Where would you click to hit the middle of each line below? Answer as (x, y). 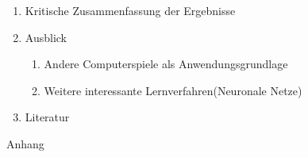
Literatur (47, 117)
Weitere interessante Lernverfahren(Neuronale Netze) (173, 90)
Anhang (25, 143)
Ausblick (46, 37)
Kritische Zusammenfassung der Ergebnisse (130, 10)
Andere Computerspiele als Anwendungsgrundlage (166, 64)
